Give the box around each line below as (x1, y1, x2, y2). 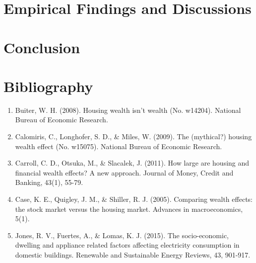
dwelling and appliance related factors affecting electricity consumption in (15, 240, 240, 250)
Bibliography (3, 76, 93, 96)
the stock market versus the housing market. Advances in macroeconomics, (15, 203, 243, 214)
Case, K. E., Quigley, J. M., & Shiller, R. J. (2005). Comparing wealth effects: (15, 194, 253, 204)
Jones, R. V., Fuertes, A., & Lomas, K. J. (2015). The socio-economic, (15, 230, 229, 240)
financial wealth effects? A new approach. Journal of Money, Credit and (15, 167, 234, 177)
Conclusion (3, 37, 80, 57)
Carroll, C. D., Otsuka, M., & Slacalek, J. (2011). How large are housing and (15, 158, 250, 168)
